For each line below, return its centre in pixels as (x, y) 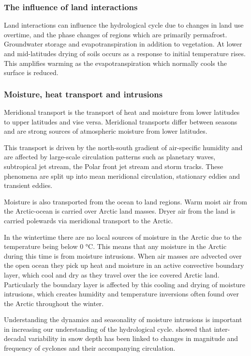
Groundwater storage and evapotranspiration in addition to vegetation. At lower (123, 44)
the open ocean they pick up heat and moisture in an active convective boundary (124, 265)
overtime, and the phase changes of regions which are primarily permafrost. (116, 34)
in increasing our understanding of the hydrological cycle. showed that (108, 329)
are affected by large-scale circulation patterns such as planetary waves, (110, 157)
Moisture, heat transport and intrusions (83, 94)
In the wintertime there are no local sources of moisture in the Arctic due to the (123, 237)
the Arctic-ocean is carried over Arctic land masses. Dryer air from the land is (120, 211)
